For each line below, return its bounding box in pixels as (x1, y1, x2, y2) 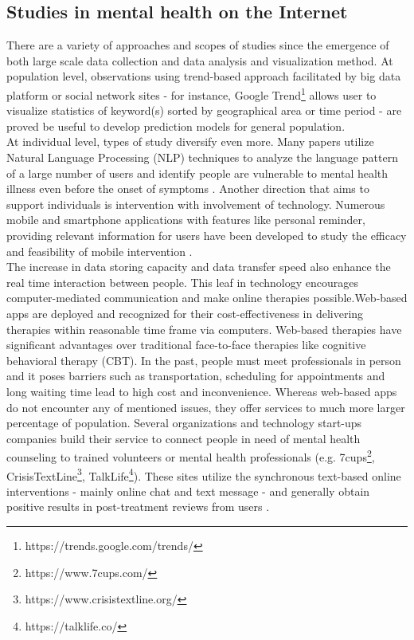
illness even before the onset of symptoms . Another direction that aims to (6, 180, 369, 197)
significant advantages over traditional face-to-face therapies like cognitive (6, 336, 366, 353)
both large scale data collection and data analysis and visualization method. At (6, 52, 393, 69)
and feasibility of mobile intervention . (6, 242, 193, 259)
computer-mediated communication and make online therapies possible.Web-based (6, 289, 408, 306)
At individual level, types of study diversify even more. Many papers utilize (6, 133, 374, 150)
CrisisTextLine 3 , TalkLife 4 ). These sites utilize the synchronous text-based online (6, 465, 401, 484)
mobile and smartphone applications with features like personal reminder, (6, 211, 365, 228)
